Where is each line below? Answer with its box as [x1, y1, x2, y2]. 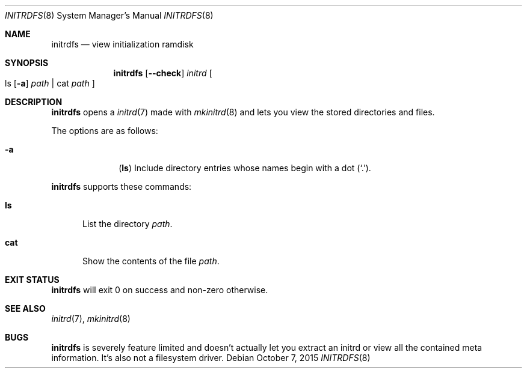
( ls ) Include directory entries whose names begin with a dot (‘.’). [119, 163, 371, 173]
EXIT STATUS [5, 274, 60, 285]
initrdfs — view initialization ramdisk [51, 39, 194, 49]
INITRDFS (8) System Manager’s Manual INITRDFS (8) [5, 10, 214, 20]
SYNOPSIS [5, 58, 49, 68]
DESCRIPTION [5, 97, 63, 107]
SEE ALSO [5, 303, 46, 314]
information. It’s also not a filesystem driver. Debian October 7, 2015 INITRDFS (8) [51, 353, 371, 363]
